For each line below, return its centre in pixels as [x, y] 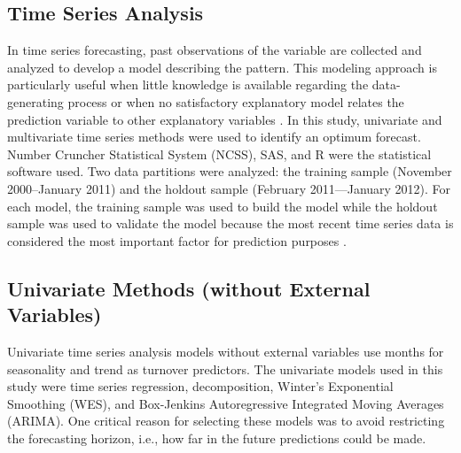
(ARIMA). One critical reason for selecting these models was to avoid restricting [226, 421]
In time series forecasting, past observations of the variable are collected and [215, 50]
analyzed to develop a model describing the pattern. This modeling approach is [222, 67]
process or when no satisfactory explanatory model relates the [236, 101]
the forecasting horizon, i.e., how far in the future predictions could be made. [217, 438]
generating [35, 101]
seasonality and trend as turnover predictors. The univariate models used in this [225, 369]
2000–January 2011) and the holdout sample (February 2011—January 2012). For [229, 188]
